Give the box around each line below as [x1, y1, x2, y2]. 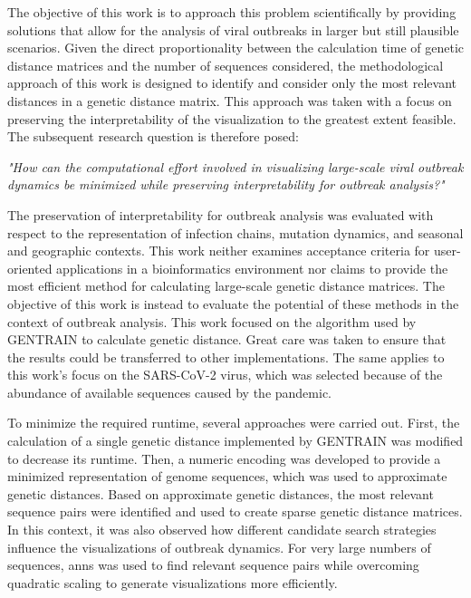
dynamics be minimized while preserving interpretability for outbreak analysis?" [7, 175, 445, 194]
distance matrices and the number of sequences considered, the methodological [7, 55, 444, 74]
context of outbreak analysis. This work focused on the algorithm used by [7, 312, 417, 331]
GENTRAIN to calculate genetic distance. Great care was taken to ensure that [7, 330, 447, 349]
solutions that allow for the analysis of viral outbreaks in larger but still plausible [7, 20, 459, 39]
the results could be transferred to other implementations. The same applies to [7, 347, 445, 366]
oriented [7, 258, 53, 277]
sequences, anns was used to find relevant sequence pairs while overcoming [7, 555, 419, 574]
